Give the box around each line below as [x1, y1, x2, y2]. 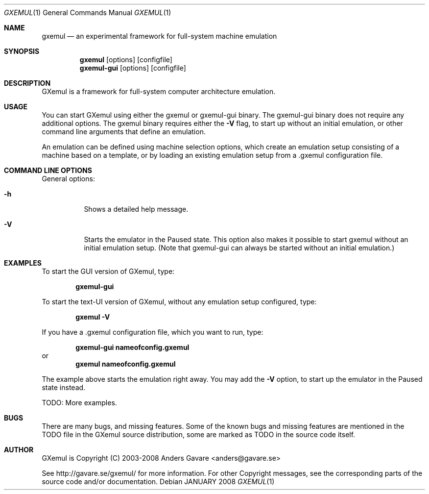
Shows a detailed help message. [84, 205, 189, 213]
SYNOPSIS [4, 47, 40, 55]
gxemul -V [75, 313, 110, 321]
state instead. [42, 383, 86, 392]
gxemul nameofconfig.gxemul [75, 360, 176, 368]
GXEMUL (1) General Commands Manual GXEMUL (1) [4, 8, 171, 17]
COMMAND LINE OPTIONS [4, 166, 92, 174]
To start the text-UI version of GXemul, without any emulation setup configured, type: [42, 297, 317, 306]
